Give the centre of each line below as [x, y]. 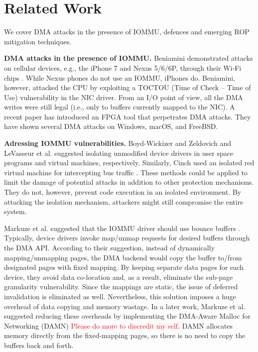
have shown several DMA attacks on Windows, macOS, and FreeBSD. [111, 126]
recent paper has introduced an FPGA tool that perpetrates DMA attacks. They [128, 116]
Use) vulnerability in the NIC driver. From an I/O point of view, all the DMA [124, 97]
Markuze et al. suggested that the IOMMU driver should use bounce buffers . [122, 228]
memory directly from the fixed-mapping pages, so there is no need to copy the [125, 335]
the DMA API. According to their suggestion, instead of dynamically [110, 247]
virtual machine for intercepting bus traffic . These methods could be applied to [126, 172]
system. [15, 211]
